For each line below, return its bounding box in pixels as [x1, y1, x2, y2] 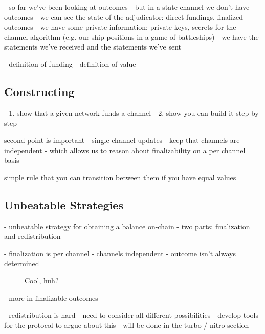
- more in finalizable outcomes [4, 292, 98, 303]
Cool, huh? [25, 275, 59, 285]
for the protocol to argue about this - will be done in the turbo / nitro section [4, 319, 249, 330]
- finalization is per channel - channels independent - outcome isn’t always [4, 248, 236, 258]
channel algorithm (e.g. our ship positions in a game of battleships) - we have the [4, 31, 259, 42]
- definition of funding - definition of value [4, 58, 136, 69]
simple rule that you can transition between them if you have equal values [4, 172, 236, 182]
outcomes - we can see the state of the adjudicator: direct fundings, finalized [4, 11, 244, 22]
